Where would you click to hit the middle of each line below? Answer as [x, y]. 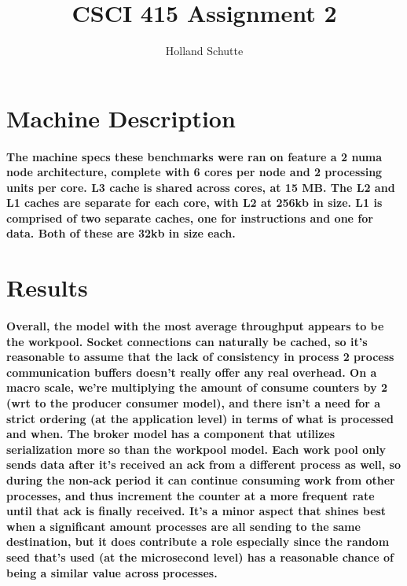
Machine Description [121, 118]
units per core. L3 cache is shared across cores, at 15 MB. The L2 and [201, 187]
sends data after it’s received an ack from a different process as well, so [203, 464]
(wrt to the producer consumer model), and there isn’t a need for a [194, 403]
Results [47, 287]
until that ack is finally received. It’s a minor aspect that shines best [196, 511]
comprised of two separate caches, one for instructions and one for [190, 217]
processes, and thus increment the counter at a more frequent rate [191, 495]
